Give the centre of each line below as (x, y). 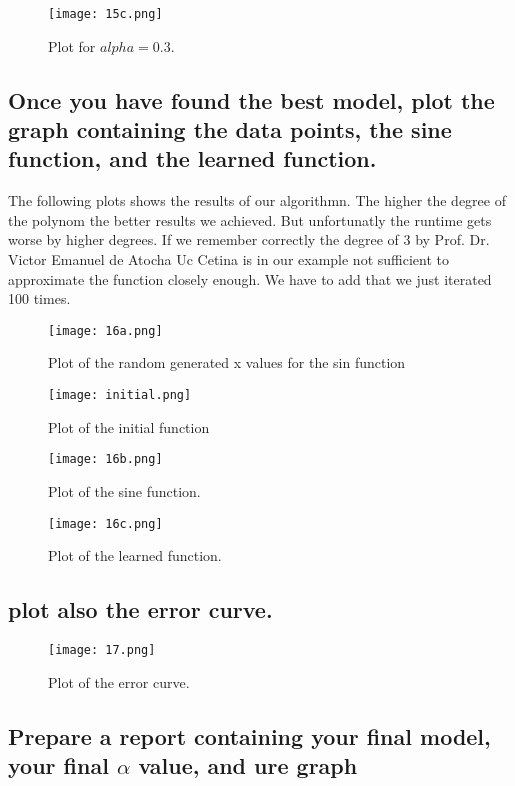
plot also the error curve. (140, 609)
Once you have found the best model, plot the (251, 99)
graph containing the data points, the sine (230, 129)
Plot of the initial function (129, 426)
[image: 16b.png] (105, 459)
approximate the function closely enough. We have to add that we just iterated (250, 278)
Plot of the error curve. (119, 681)
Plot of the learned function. (135, 555)
